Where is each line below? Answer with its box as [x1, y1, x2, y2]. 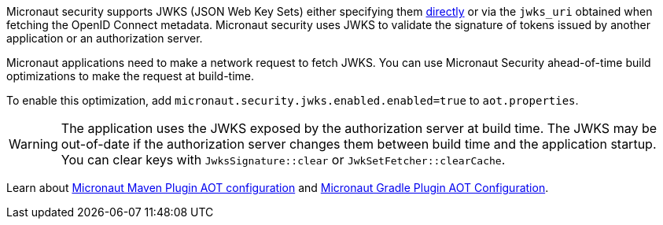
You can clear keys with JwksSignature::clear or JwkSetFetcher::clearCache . [61, 152, 506, 168]
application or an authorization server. [6, 31, 203, 45]
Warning [9, 136, 58, 152]
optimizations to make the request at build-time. [6, 69, 255, 83]
